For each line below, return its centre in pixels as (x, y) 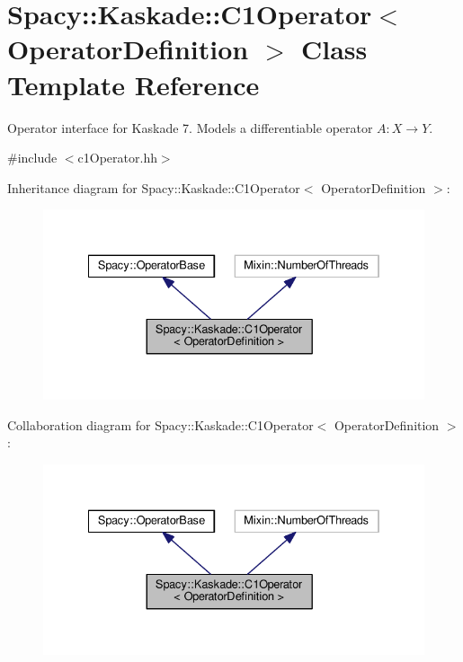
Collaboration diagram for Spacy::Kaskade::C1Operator (160, 424)
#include (32, 158)
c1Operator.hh (117, 158)
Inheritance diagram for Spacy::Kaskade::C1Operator (154, 187)
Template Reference (134, 84)
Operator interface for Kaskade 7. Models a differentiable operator (190, 127)
